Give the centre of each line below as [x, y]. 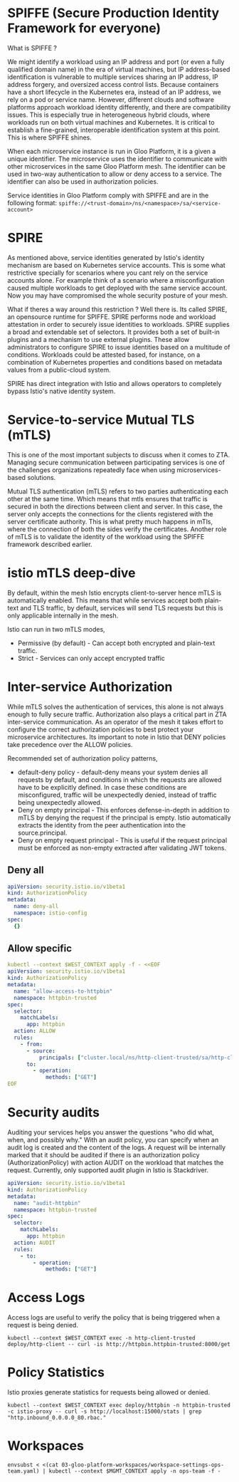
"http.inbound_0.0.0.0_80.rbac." [57, 1418]
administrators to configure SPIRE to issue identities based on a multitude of [119, 347]
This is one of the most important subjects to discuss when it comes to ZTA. [118, 454]
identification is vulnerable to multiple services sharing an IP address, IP [113, 77]
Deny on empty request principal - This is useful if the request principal [122, 840]
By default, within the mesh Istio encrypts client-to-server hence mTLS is [115, 593]
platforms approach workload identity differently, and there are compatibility [119, 107]
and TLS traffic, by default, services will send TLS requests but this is [122, 607]
